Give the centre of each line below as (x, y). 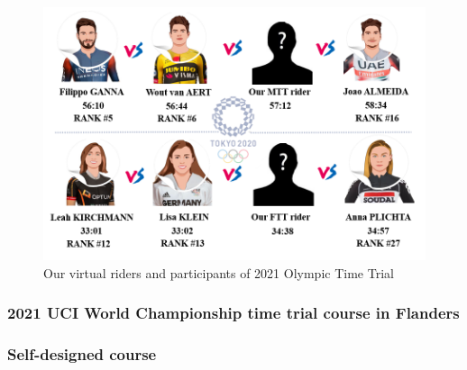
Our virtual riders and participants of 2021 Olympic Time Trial (219, 272)
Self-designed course (82, 354)
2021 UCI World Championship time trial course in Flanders (233, 313)
